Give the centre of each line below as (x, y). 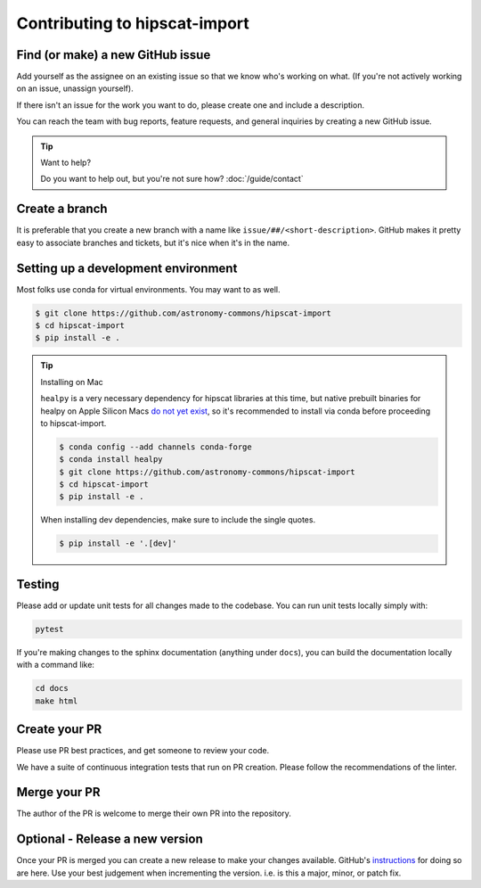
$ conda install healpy (111, 460)
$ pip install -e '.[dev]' (118, 543)
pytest (49, 629)
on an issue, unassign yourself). (75, 88)
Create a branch (62, 209)
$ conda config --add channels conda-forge (156, 447)
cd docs (52, 688)
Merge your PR (59, 792)
